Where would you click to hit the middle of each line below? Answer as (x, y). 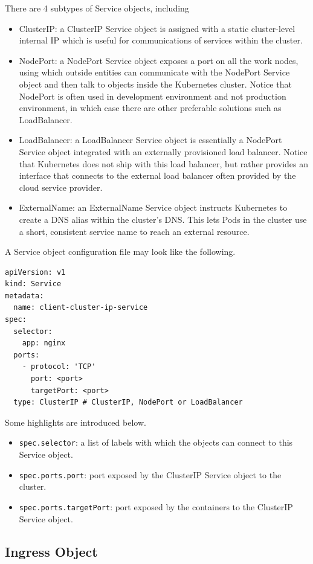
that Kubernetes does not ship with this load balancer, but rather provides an (163, 163)
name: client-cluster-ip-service (81, 308)
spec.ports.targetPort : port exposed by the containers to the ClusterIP (156, 506)
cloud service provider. (61, 187)
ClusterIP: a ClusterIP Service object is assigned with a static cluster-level (157, 28)
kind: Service (33, 284)
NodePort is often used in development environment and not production (153, 96)
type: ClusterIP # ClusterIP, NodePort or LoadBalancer (128, 402)
